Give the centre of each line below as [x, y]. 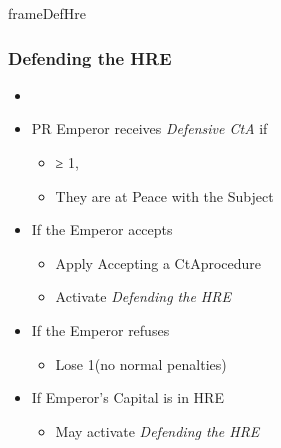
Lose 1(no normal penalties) [141, 363]
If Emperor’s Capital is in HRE [127, 397]
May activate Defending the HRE [157, 430]
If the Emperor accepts [102, 229]
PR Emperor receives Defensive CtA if [149, 128]
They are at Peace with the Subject [164, 195]
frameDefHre [47, 13]
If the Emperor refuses [100, 329]
